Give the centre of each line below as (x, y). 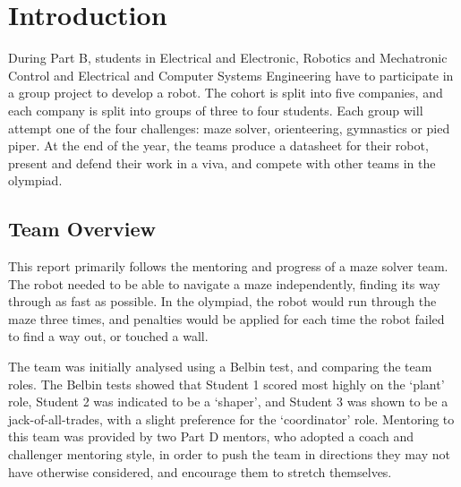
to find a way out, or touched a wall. (108, 336)
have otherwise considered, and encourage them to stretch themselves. (200, 471)
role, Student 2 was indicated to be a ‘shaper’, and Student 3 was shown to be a (228, 402)
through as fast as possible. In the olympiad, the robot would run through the (222, 301)
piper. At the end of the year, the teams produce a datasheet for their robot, (218, 145)
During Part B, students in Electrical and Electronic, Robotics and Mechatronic (228, 58)
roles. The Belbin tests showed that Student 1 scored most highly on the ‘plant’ (226, 384)
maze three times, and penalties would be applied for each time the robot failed (226, 318)
